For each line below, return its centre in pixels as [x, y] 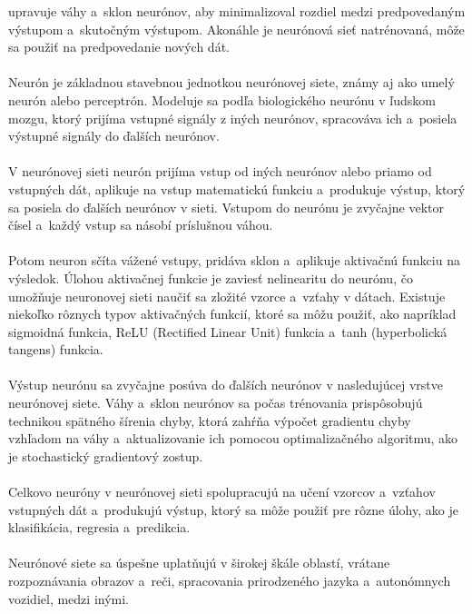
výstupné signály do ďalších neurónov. [114, 136]
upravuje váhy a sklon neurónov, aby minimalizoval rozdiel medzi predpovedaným [237, 11]
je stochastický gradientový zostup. [106, 456]
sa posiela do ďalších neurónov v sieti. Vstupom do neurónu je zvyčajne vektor [226, 207]
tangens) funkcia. [56, 349]
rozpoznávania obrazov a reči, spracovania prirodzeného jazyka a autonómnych [230, 580]
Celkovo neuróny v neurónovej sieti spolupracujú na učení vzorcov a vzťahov [222, 492]
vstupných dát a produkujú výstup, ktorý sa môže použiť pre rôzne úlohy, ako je [233, 509]
